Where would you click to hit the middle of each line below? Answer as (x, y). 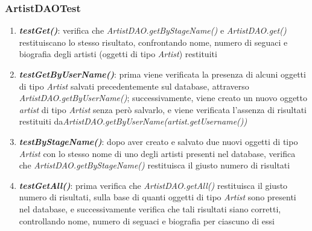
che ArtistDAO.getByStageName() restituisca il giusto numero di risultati (154, 165)
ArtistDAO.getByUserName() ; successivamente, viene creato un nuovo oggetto (163, 98)
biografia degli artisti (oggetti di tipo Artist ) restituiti (118, 54)
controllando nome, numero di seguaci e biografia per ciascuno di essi (147, 220)
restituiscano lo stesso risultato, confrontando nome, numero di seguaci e (153, 42)
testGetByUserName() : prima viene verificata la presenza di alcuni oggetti (162, 74)
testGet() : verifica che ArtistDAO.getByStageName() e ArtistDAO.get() (153, 30)
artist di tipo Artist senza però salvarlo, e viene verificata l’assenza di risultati (163, 109)
